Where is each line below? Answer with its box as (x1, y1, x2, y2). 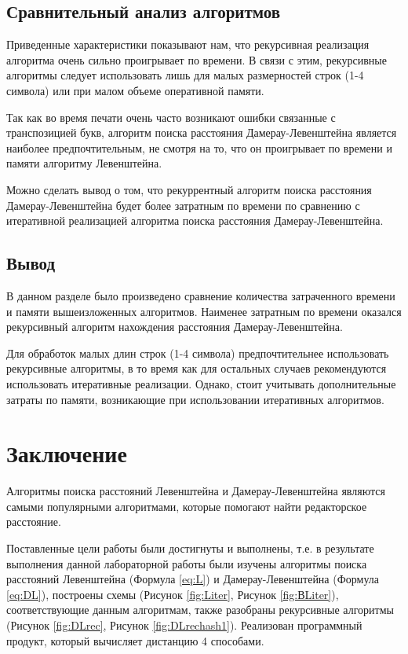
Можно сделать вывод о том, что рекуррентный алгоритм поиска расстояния (6, 181, 372, 197)
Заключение (6, 437, 127, 469)
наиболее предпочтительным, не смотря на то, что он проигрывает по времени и (6, 139, 392, 156)
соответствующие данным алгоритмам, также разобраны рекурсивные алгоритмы (6, 601, 394, 618)
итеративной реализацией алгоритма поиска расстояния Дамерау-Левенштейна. (6, 212, 384, 229)
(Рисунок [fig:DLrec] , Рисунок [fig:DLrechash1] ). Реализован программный (6, 616, 362, 633)
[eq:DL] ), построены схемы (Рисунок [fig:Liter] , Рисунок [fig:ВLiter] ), (6, 586, 339, 602)
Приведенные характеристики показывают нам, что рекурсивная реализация (6, 36, 370, 53)
